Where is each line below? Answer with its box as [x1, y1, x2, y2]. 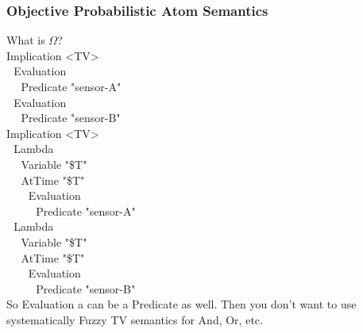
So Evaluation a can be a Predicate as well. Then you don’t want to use [6, 296, 357, 312]
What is [6, 32, 45, 48]
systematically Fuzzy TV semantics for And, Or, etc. [6, 311, 263, 327]
